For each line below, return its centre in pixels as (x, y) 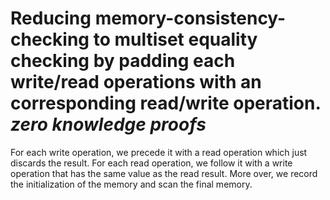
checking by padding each (123, 61)
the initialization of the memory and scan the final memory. (131, 184)
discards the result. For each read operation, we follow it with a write (151, 163)
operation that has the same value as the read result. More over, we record (164, 173)
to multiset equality (175, 39)
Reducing (51, 18)
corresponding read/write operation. (165, 103)
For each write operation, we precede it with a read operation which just (159, 152)
